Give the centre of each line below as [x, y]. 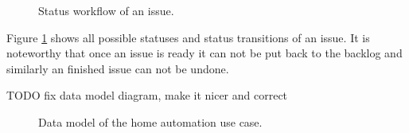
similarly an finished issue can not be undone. [118, 68]
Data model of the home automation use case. [150, 121]
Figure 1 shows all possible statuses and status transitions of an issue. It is [188, 37]
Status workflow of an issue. [106, 10]
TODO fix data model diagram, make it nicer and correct [147, 95]
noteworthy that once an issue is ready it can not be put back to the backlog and [204, 53]
